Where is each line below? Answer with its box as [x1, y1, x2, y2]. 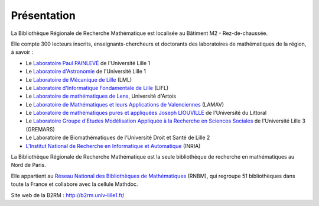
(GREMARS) [25, 125, 56, 133]
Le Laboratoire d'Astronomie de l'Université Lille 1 [25, 68, 146, 75]
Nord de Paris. [11, 162, 47, 169]
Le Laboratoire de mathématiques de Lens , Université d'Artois [25, 92, 177, 100]
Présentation [11, 9, 76, 22]
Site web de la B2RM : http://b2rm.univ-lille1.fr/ [11, 191, 125, 198]
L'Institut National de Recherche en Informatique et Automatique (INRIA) [25, 142, 201, 149]
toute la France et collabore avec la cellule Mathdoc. [11, 181, 138, 188]
